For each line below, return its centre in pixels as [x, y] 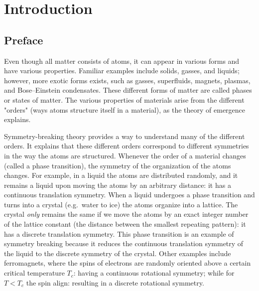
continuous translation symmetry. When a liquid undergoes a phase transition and [129, 195]
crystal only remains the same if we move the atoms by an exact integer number [126, 214]
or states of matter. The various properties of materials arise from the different [124, 99]
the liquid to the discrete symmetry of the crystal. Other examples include [118, 253]
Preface [24, 40]
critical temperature [34, 273]
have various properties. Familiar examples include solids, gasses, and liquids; [122, 71]
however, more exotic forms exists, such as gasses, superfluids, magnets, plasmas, [127, 80]
